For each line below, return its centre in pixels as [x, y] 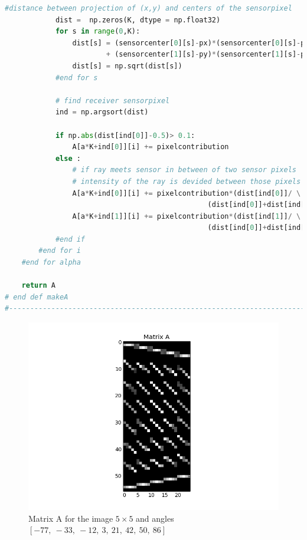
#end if [70, 239]
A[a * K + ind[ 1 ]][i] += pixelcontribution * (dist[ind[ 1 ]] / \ [187, 216]
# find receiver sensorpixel [112, 101]
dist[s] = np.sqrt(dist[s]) [127, 66]
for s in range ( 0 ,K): [98, 32]
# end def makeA [37, 297]
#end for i [60, 251]
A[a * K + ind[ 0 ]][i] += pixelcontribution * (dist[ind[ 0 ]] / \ [187, 193]
